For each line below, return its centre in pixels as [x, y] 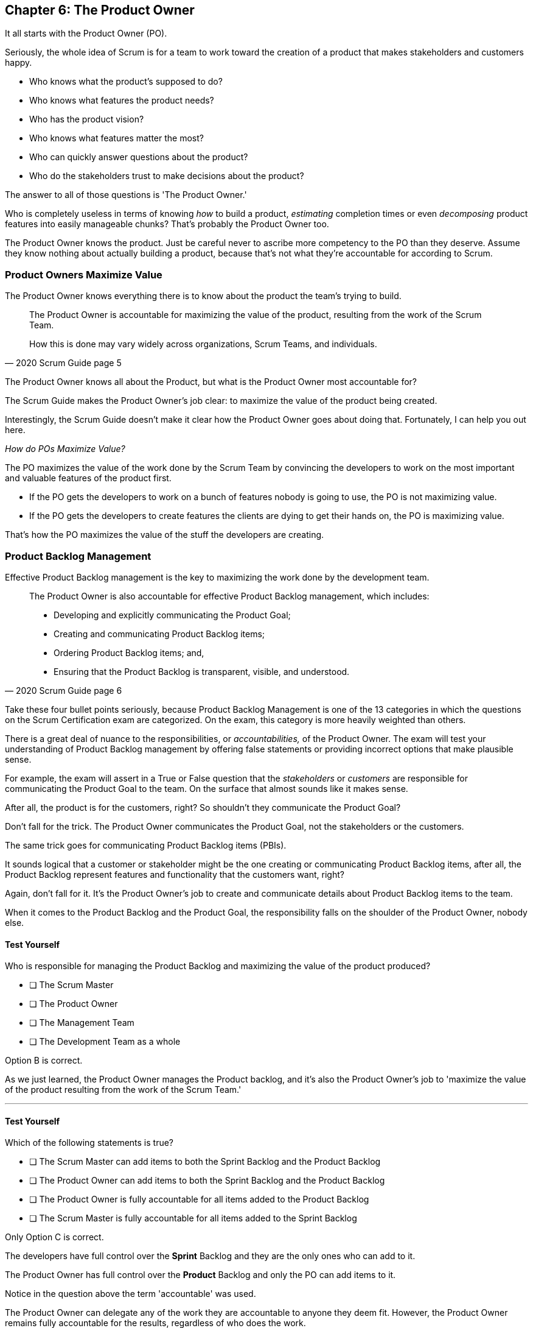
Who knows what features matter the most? [117, 138]
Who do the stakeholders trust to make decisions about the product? [167, 176]
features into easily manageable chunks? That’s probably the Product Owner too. [167, 224]
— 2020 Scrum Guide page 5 [63, 363]
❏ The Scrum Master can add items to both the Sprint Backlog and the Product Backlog [205, 1162]
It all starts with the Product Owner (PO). [86, 34]
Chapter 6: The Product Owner [100, 10]
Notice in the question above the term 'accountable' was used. [131, 1294]
